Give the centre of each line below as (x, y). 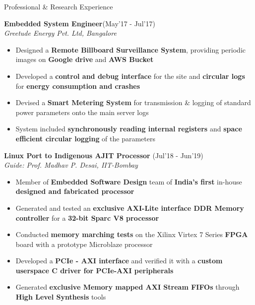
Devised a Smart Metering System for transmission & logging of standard (133, 102)
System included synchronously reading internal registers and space (129, 129)
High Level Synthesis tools (61, 297)
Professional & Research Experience (59, 6)
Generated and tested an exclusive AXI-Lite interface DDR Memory (130, 208)
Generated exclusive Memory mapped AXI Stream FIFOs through (127, 287)
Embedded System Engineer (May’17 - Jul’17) (80, 23)
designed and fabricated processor (75, 191)
